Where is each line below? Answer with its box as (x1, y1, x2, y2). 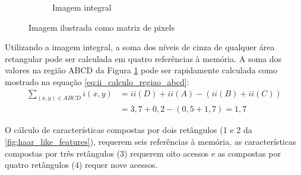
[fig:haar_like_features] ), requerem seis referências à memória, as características (5, 135, 296, 148)
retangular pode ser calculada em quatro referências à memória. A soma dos (5, 52, 282, 64)
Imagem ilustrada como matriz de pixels (28, 21, 175, 33)
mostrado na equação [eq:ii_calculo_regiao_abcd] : (5, 75, 189, 87)
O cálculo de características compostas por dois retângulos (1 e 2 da (5, 124, 252, 136)
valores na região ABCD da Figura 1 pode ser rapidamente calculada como (5, 64, 278, 76)
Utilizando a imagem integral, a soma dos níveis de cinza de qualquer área (5, 41, 275, 53)
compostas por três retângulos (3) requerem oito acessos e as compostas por (5, 147, 281, 159)
